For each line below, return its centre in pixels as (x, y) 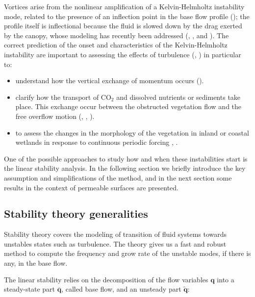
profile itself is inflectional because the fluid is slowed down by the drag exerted (123, 26)
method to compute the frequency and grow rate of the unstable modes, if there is (127, 253)
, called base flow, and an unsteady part (121, 289)
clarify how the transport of (57, 97)
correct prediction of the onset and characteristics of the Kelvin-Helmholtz (116, 45)
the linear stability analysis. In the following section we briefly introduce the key (125, 168)
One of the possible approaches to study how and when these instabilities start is (126, 158)
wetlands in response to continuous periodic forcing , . (97, 142)
